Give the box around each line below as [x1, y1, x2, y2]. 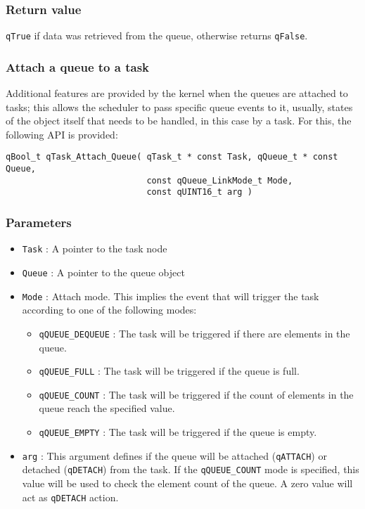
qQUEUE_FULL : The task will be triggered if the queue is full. [39, 363, 300, 378]
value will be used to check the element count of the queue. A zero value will [22, 476, 353, 490]
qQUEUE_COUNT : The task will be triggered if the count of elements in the [39, 387, 354, 401]
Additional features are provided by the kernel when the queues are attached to [6, 86, 348, 101]
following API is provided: [6, 127, 118, 141]
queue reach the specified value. [39, 401, 175, 415]
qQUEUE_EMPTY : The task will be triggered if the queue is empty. [39, 425, 317, 439]
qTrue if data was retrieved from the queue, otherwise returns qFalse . [6, 28, 308, 43]
